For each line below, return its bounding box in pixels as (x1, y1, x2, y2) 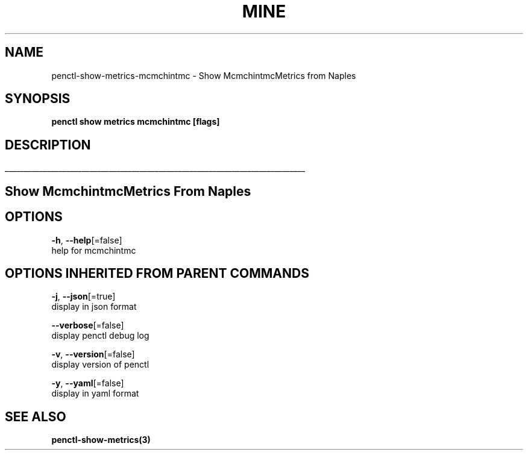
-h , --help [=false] (51, 234, 122, 245)
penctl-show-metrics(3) (51, 435, 151, 445)
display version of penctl (51, 359, 149, 370)
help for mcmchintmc (51, 245, 136, 256)
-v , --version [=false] (51, 349, 135, 360)
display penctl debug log (51, 330, 149, 341)
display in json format (51, 301, 137, 312)
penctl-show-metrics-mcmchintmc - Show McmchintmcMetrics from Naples (51, 70, 356, 81)
